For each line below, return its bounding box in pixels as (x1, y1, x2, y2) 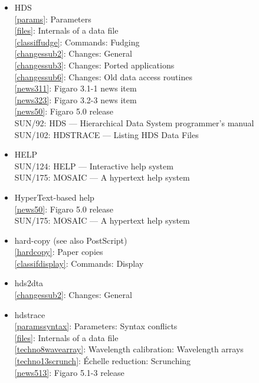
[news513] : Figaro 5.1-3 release (14, 366, 124, 378)
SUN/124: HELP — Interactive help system (14, 159, 173, 172)
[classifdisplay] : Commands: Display (14, 257, 144, 269)
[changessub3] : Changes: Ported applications (14, 58, 175, 71)
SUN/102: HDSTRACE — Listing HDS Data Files (14, 128, 199, 140)
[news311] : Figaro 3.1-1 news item (14, 82, 137, 94)
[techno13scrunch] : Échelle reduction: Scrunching (14, 355, 191, 367)
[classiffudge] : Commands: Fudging (14, 35, 140, 48)
